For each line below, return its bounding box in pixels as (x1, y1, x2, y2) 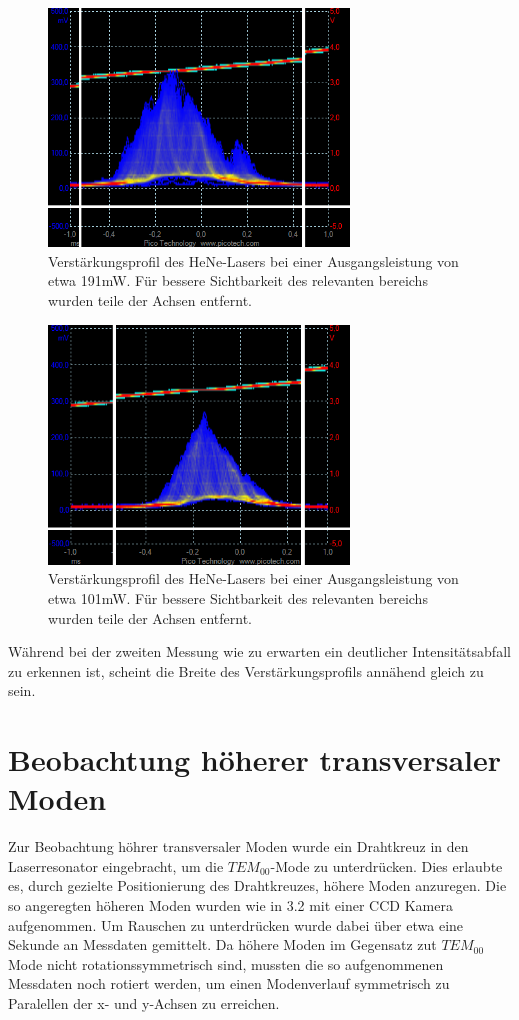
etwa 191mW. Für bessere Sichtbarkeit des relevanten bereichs (48, 270, 428, 291)
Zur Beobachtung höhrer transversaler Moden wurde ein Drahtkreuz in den (8, 836, 469, 857)
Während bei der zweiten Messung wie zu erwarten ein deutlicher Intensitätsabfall (8, 641, 511, 662)
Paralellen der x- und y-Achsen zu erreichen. (8, 993, 280, 1014)
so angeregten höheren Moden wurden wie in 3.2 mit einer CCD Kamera (8, 895, 453, 916)
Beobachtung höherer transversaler (8, 739, 501, 780)
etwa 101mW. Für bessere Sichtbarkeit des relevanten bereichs (48, 588, 428, 608)
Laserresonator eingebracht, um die (8, 855, 224, 876)
